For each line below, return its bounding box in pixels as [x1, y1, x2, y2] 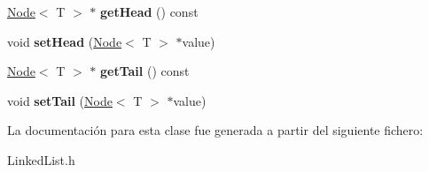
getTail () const [100, 62, 190, 80]
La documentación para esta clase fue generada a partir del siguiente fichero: [7, 121, 424, 139]
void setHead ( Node [7, 32, 122, 50]
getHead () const [100, 3, 199, 20]
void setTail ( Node [7, 91, 113, 109]
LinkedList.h [7, 150, 75, 168]
